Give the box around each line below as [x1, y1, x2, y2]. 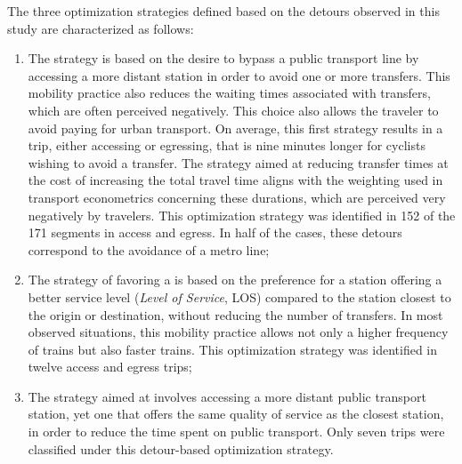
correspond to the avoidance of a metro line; [28, 240, 270, 259]
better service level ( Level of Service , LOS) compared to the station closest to [28, 287, 451, 306]
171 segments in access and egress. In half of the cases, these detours [28, 223, 402, 242]
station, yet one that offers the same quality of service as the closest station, [28, 404, 444, 423]
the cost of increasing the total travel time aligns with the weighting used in [28, 171, 443, 189]
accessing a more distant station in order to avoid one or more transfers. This [28, 66, 450, 84]
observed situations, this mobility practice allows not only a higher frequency [28, 323, 449, 341]
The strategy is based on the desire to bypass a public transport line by [28, 49, 419, 68]
